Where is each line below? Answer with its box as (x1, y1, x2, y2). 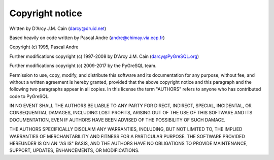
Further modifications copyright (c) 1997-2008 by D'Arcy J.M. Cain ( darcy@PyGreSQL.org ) (9, 53, 199, 59)
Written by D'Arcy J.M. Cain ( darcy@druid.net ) (9, 25, 107, 31)
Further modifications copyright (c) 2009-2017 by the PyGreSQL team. (9, 62, 157, 69)
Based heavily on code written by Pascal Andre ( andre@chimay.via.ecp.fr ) (9, 35, 165, 41)
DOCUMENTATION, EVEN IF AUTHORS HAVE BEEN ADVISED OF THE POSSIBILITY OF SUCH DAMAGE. (9, 117, 226, 123)
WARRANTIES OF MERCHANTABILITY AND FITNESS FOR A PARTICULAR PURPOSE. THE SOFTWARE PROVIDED (9, 133, 246, 139)
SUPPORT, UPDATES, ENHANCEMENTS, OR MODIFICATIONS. (9, 147, 140, 153)
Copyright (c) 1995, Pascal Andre (9, 44, 79, 50)
